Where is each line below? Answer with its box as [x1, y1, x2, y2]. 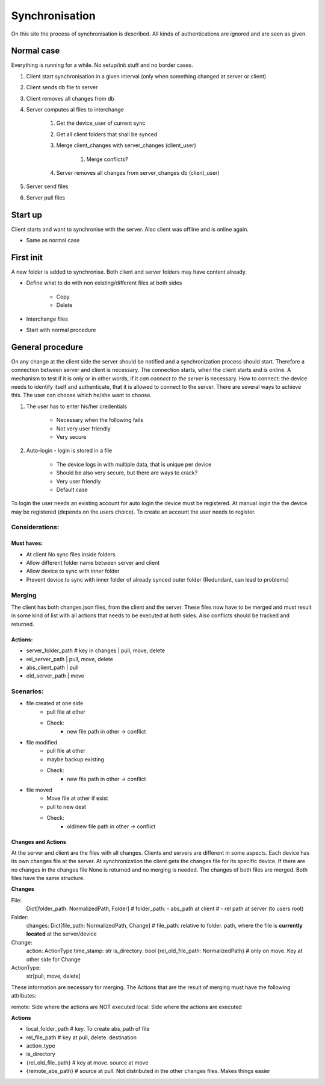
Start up [11, 210, 42, 220]
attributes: [11, 992, 37, 999]
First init [11, 252, 43, 262]
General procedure [11, 342, 84, 352]
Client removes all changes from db [26, 95, 114, 102]
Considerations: [11, 523, 60, 532]
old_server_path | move [26, 672, 84, 679]
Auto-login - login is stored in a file [26, 447, 113, 454]
